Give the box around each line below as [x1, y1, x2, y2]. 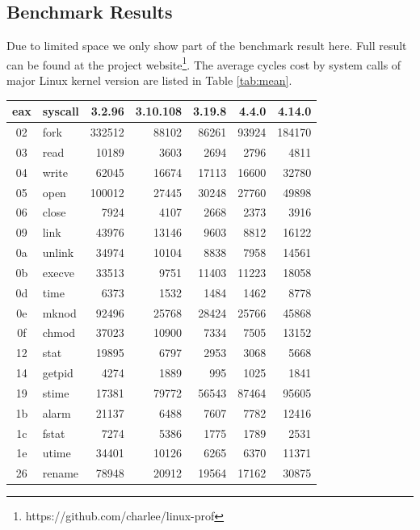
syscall [42, 103, 79, 120]
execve [42, 263, 74, 280]
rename [42, 465, 79, 482]
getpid [42, 364, 73, 381]
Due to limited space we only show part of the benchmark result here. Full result [6, 37, 407, 54]
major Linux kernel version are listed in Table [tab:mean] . [6, 72, 292, 89]
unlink [42, 244, 74, 261]
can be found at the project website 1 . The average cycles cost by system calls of [6, 53, 401, 73]
